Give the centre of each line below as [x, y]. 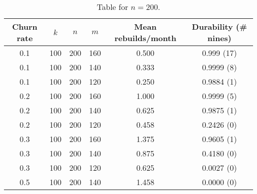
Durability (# [219, 26]
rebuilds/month [145, 38]
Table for [113, 7]
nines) [219, 38]
